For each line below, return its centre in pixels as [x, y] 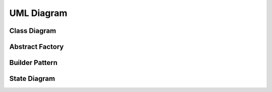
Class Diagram [33, 31]
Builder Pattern [33, 63]
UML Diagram [38, 13]
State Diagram [32, 79]
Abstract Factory [37, 47]
